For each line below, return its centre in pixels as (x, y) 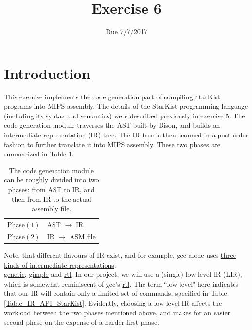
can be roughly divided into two (52, 180)
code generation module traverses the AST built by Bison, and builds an (112, 125)
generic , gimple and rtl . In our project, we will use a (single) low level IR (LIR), (123, 274)
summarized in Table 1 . (39, 154)
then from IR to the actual (52, 199)
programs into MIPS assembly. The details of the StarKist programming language (126, 106)
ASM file (82, 236)
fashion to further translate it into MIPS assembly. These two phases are (112, 144)
